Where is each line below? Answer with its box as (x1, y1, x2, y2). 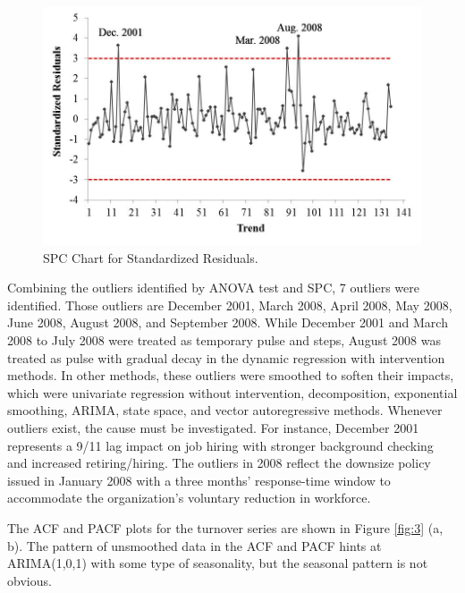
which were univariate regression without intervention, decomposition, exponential (7, 383, 458, 402)
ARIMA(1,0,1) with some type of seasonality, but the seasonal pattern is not (7, 554, 428, 572)
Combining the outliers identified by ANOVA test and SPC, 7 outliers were (7, 278, 419, 297)
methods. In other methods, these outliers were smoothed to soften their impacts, (7, 366, 454, 385)
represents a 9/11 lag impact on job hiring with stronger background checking (7, 436, 434, 454)
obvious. (7, 571, 52, 589)
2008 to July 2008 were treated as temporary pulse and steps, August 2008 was (7, 331, 441, 350)
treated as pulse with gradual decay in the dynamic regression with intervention (7, 348, 445, 367)
